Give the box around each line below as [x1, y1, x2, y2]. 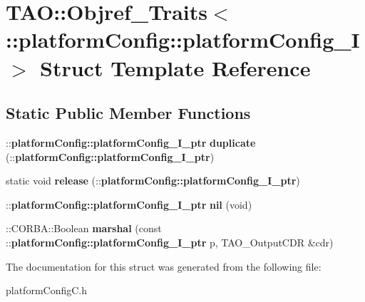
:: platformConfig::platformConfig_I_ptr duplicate [6, 135, 256, 150]
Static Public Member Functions [6, 102, 251, 124]
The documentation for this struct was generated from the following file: [6, 259, 322, 274]
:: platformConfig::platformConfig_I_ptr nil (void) [6, 197, 252, 212]
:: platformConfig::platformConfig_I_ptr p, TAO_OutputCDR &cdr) [6, 234, 334, 249]
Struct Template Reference [40, 53, 311, 82]
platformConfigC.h [6, 283, 88, 298]
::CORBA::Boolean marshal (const [6, 221, 162, 236]
